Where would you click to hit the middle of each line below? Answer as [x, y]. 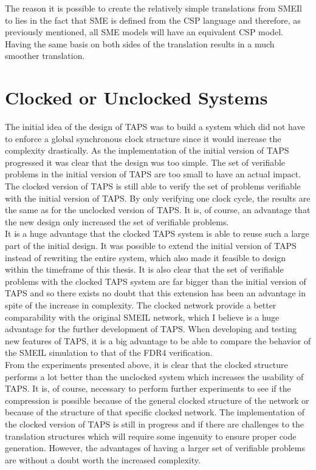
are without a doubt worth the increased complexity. [103, 459]
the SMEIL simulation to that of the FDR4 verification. [109, 352]
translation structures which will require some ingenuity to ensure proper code [151, 436]
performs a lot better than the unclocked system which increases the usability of [154, 376]
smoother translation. [45, 56]
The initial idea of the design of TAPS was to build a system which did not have [155, 127]
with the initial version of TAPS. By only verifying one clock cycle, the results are [158, 198]
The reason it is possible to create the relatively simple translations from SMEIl [153, 8]
